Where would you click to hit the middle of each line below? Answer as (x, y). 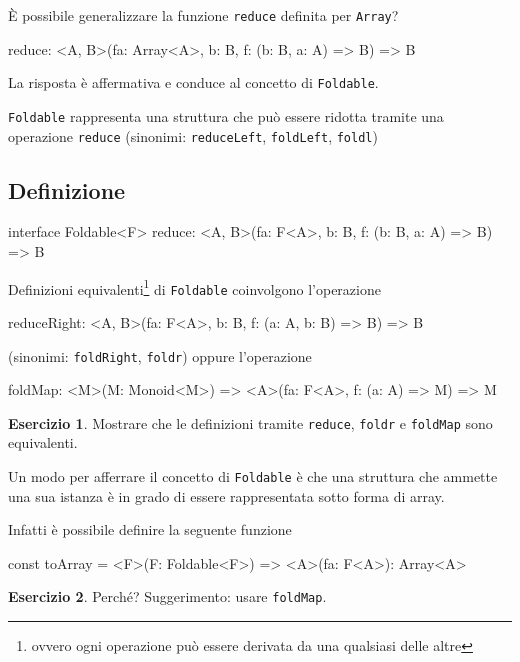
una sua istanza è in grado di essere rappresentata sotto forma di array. (226, 495)
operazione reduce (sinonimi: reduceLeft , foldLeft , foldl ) (193, 135)
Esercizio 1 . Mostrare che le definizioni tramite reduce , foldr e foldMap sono (250, 422)
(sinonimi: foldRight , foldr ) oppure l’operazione (160, 355)
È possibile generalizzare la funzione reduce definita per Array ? (203, 15)
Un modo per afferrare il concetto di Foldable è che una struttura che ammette (253, 476)
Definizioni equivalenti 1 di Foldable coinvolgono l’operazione (194, 287)
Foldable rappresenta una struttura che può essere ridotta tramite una (226, 115)
